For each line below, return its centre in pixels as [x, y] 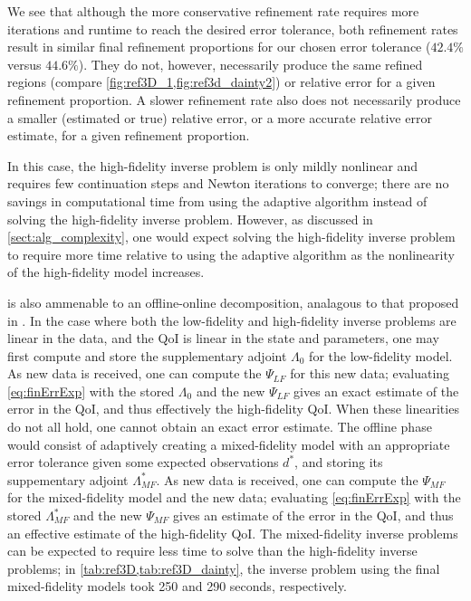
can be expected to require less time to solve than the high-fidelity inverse [212, 551]
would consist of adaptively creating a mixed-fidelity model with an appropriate [229, 444]
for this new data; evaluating [370, 373]
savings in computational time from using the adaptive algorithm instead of [217, 200]
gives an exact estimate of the [376, 391]
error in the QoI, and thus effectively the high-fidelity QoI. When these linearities [233, 409]
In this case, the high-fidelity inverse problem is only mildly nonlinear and [213, 165]
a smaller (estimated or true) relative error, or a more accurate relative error [220, 117]
